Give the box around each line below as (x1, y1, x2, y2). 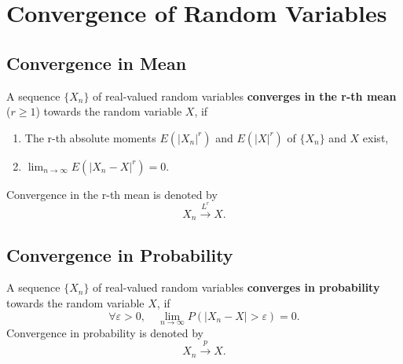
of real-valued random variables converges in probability (93, 279, 380, 296)
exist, (362, 129, 389, 145)
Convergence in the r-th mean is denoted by (6, 186, 218, 202)
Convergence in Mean (6, 50, 187, 75)
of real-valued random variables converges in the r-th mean (93, 87, 397, 104)
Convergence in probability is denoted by (6, 324, 204, 340)
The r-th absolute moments (24, 129, 156, 145)
